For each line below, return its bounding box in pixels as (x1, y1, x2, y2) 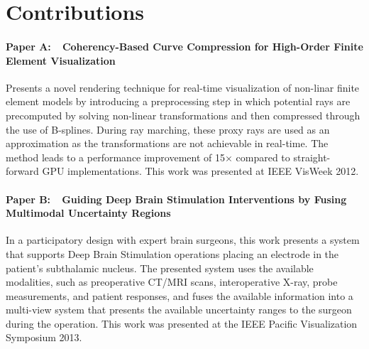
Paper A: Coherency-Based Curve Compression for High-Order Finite (6, 38, 363, 53)
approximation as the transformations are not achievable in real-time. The (6, 136, 329, 151)
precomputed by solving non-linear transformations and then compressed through (6, 107, 360, 122)
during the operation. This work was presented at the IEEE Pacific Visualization (6, 316, 358, 331)
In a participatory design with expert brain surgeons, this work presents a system (6, 232, 360, 247)
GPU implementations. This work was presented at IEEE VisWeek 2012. (42, 163, 359, 178)
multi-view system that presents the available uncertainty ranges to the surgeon (6, 302, 352, 317)
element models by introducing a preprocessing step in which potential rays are (6, 94, 351, 109)
